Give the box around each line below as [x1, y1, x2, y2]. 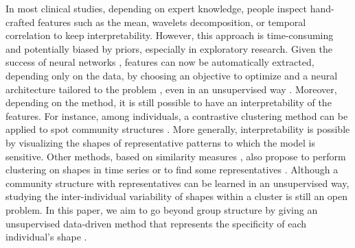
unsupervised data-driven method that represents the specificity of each [5, 216, 307, 230]
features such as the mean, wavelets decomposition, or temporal [38, 14, 306, 29]
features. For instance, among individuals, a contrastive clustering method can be [5, 108, 348, 123]
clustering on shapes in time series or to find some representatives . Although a [5, 162, 339, 177]
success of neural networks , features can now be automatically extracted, [5, 55, 314, 69]
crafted [5, 14, 35, 29]
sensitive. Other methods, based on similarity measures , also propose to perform [5, 149, 346, 163]
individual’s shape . [5, 230, 87, 244]
